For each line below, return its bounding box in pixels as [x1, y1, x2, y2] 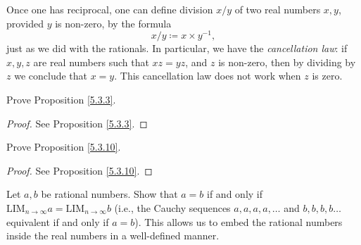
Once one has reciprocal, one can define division [6, 2, 213, 16]
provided [6, 15, 44, 30]
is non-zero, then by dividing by [218, 54, 356, 69]
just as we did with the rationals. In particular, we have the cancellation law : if [6, 41, 348, 56]
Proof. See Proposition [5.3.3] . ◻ [6, 115, 148, 130]
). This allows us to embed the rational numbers [134, 214, 343, 229]
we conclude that [14, 68, 88, 83]
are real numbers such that [33, 54, 149, 69]
